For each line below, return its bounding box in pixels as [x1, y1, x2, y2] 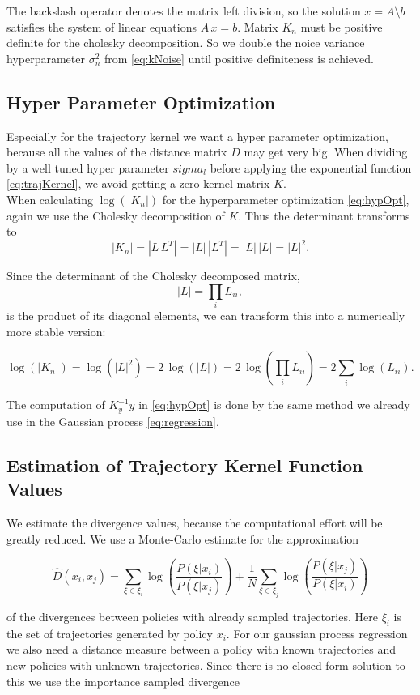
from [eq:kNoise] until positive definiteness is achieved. [104, 49, 374, 66]
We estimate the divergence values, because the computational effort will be [6, 514, 383, 531]
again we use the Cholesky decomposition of [6, 207, 225, 224]
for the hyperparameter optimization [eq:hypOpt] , [162, 190, 409, 207]
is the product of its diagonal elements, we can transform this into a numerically [6, 307, 405, 324]
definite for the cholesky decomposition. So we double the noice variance [6, 34, 365, 51]
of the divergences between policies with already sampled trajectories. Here [6, 608, 378, 625]
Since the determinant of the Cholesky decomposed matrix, [6, 267, 300, 284]
